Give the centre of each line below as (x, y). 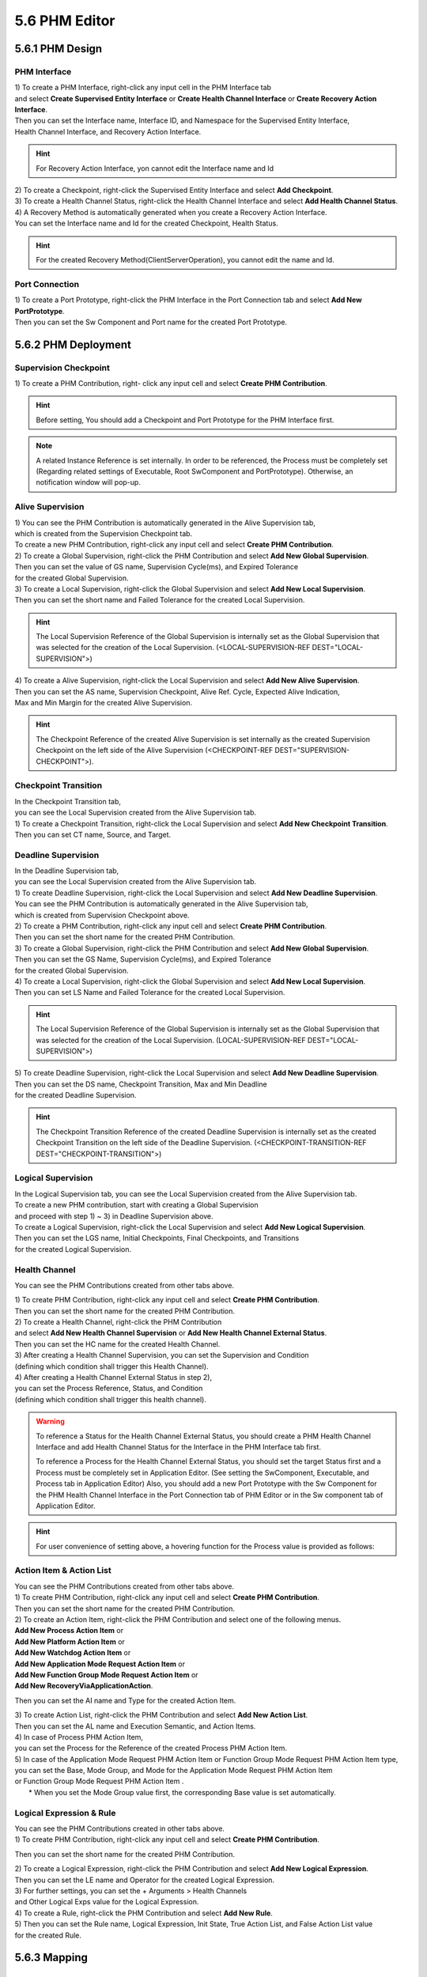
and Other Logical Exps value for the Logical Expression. (107, 1902)
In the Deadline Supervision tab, (67, 871)
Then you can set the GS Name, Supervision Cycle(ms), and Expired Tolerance (143, 959)
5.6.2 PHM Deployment (73, 344)
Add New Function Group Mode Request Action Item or (106, 1675)
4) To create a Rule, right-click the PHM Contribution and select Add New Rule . (144, 1913)
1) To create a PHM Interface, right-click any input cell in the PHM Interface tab (143, 88)
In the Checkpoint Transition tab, (68, 801)
